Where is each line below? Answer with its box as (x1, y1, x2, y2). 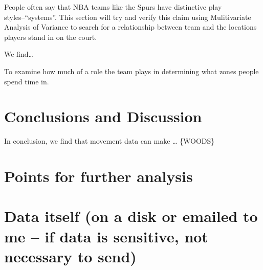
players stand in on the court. (4, 31, 97, 42)
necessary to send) (4, 245, 137, 266)
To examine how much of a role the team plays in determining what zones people (4, 65, 259, 76)
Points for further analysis (4, 166, 193, 187)
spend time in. (4, 76, 49, 86)
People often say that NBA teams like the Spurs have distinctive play (4, 2, 222, 12)
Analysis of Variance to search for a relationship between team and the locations (4, 21, 257, 32)
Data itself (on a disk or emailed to (4, 206, 258, 227)
